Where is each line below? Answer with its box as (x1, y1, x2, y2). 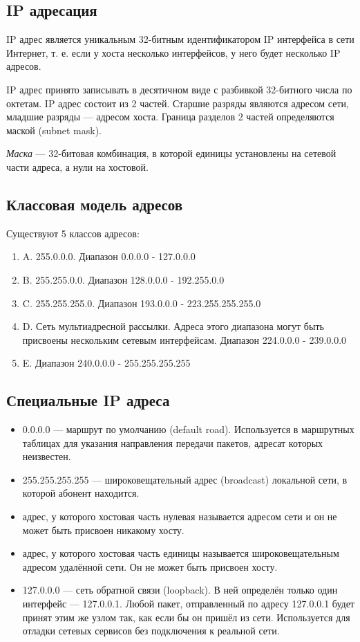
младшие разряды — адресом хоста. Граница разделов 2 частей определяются (6, 109, 334, 124)
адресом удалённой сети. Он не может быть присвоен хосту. (22, 559, 278, 574)
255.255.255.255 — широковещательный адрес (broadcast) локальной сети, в (22, 472, 348, 486)
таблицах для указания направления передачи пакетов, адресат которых (22, 435, 323, 450)
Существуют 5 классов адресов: (6, 226, 140, 240)
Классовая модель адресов (6, 193, 183, 214)
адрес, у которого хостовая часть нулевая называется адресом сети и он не (22, 509, 337, 524)
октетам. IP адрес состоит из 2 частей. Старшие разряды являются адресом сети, (6, 95, 349, 110)
